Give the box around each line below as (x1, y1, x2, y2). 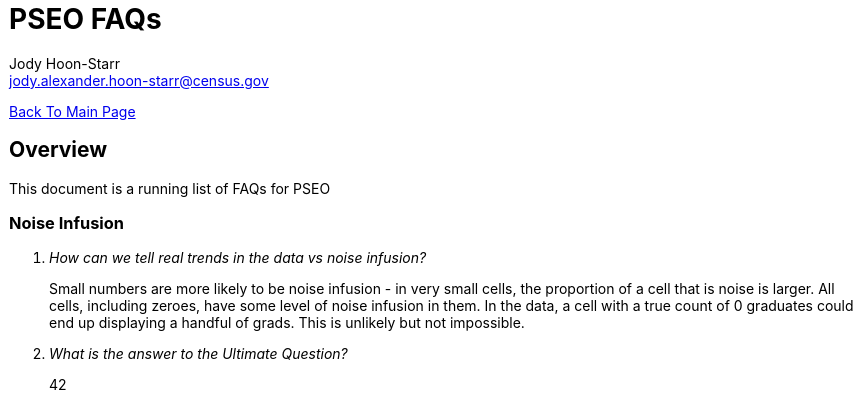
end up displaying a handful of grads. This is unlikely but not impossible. (49, 314, 525, 332)
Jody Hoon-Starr (9, 54, 120, 72)
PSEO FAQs (9, 2, 162, 36)
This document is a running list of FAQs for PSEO (9, 179, 331, 197)
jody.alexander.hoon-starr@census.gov (9, 71, 269, 89)
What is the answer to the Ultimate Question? (49, 345, 348, 363)
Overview (9, 137, 108, 163)
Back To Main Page (9, 102, 136, 120)
